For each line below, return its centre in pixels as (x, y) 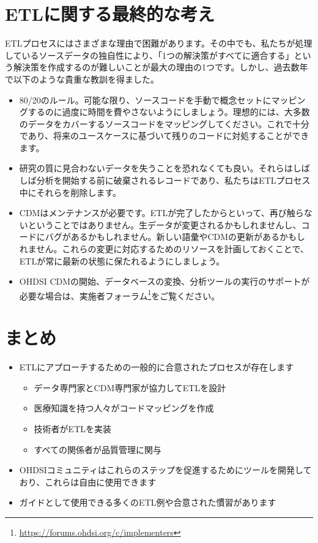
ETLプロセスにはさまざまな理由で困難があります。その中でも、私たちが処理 (159, 43)
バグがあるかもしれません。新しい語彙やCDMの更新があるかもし (175, 237)
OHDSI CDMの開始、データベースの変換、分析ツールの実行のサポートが (165, 281)
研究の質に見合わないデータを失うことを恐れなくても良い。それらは (156, 168)
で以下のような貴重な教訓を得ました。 (82, 79)
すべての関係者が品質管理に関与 (98, 449)
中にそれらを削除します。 (70, 192)
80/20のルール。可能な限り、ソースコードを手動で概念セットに (145, 99)
